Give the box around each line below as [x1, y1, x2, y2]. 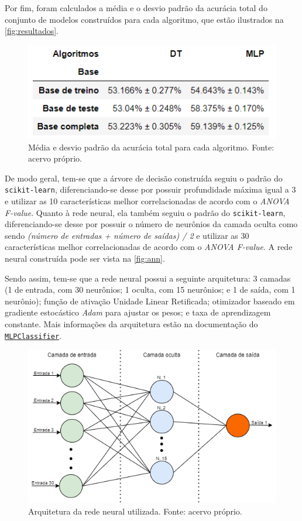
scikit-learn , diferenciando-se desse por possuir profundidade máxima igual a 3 [5, 183, 296, 196]
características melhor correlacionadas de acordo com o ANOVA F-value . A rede [5, 241, 293, 253]
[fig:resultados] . [5, 25, 59, 37]
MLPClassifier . [5, 329, 61, 341]
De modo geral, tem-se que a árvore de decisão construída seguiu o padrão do [5, 172, 283, 184]
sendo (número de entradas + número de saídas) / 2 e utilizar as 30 [5, 229, 249, 241]
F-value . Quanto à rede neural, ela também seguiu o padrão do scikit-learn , [5, 206, 286, 218]
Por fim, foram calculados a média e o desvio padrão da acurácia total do [5, 2, 267, 13]
